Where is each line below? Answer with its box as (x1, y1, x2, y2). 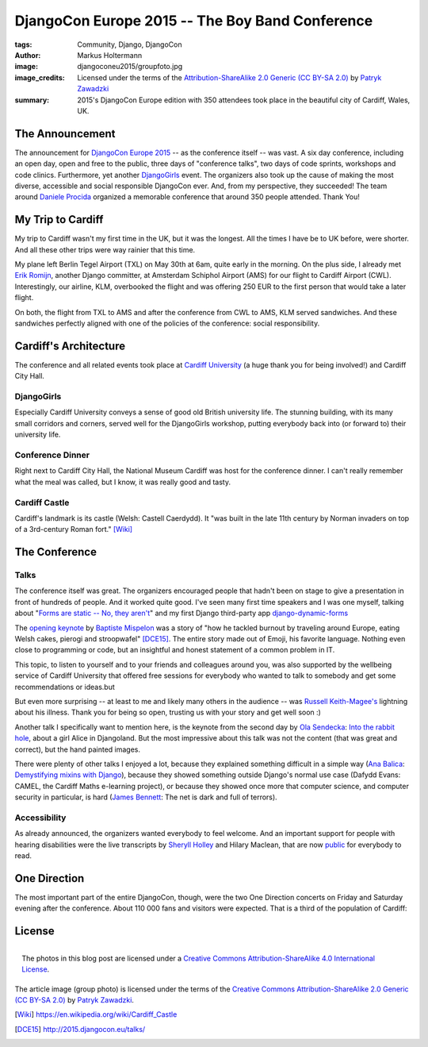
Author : (14, 50, 41, 60)
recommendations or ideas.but (14, 682, 115, 691)
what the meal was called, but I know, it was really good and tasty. (14, 477, 231, 487)
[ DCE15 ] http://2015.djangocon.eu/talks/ (14, 1024, 146, 1034)
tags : (14, 40, 32, 49)
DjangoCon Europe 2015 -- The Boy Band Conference (14, 12, 373, 29)
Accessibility (14, 812, 67, 823)
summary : (14, 95, 50, 105)
